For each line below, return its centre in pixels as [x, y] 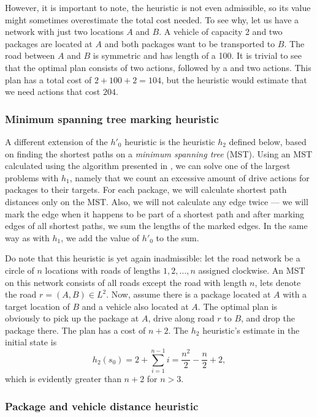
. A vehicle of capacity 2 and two [221, 32]
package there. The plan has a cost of [75, 330]
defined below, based [268, 141]
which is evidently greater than [63, 379]
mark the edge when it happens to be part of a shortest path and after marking [155, 213]
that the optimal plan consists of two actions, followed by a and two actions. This [158, 67]
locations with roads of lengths [103, 270]
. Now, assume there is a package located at [189, 294]
